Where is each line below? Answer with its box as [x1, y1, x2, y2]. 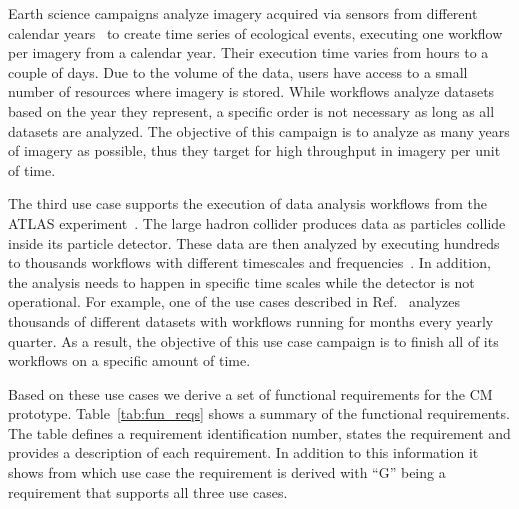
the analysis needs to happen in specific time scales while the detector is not [8, 271, 475, 292]
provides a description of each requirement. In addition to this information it [8, 442, 479, 463]
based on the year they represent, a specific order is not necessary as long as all [8, 100, 495, 121]
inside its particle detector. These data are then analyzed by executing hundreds [8, 232, 500, 253]
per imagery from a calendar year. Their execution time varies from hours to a [8, 42, 489, 63]
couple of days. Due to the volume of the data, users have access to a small [8, 61, 468, 82]
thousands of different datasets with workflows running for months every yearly [8, 310, 494, 331]
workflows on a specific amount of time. [8, 350, 251, 371]
